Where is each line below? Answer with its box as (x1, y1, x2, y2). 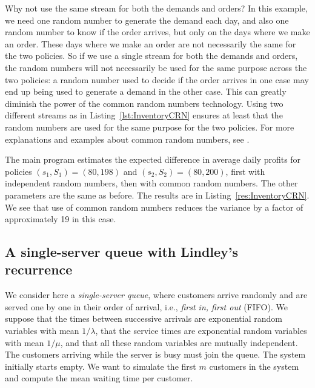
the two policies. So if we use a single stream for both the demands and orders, (5, 49, 298, 62)
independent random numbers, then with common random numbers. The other (5, 177, 298, 189)
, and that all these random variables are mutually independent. (60, 336, 298, 349)
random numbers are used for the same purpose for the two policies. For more (5, 120, 294, 133)
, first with (225, 165, 265, 177)
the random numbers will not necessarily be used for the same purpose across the (5, 61, 307, 73)
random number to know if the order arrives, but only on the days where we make (5, 26, 310, 38)
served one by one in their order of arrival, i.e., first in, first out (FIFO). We (5, 300, 288, 313)
